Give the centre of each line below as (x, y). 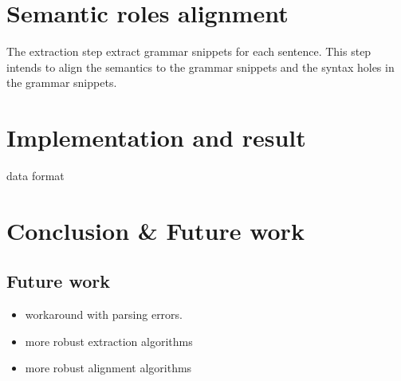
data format (35, 176)
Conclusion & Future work (155, 230)
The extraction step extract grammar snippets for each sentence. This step (189, 51)
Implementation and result (156, 137)
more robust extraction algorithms (109, 341)
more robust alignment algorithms (108, 368)
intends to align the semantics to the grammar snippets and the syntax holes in (200, 67)
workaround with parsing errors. (104, 314)
